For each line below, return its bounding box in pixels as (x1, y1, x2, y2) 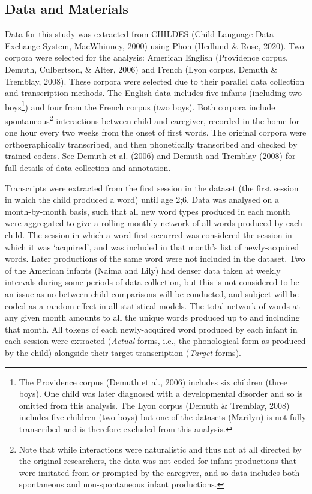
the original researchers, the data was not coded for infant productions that (19, 454, 296, 467)
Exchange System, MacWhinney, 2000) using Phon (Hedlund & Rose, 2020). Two (5, 39, 304, 52)
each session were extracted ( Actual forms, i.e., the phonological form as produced (5, 334, 306, 347)
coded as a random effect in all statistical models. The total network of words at (5, 299, 301, 312)
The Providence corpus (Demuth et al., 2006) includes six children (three (19, 375, 288, 388)
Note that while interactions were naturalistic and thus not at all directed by (19, 442, 302, 455)
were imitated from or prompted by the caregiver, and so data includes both (19, 466, 300, 478)
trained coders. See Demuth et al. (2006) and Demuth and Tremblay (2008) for (5, 149, 296, 162)
